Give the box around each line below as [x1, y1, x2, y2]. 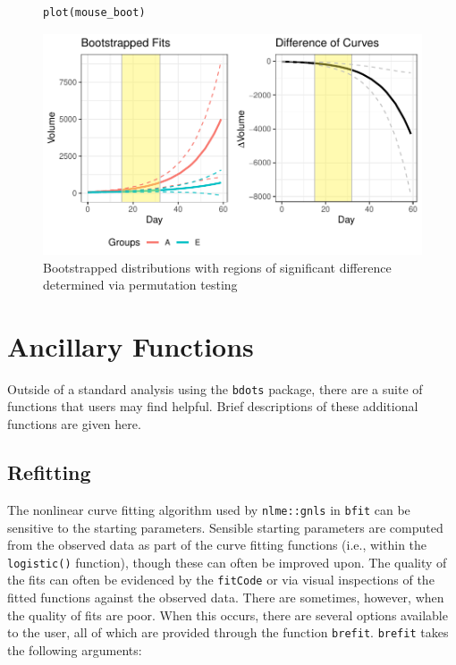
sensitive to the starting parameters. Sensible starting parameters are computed [7, 518, 443, 536]
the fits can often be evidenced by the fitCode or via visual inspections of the [7, 570, 435, 589]
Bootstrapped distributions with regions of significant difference [43, 257, 392, 276]
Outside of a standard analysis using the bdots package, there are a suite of [7, 379, 423, 398]
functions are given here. [7, 415, 141, 434]
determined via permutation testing [43, 275, 238, 294]
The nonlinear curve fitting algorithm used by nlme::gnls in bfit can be [7, 500, 410, 518]
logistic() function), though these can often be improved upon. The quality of [7, 552, 447, 571]
